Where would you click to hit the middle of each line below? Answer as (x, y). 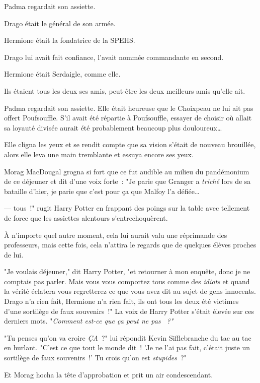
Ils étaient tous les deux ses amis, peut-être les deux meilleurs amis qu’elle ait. (125, 90)
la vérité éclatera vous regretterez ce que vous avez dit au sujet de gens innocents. (130, 291)
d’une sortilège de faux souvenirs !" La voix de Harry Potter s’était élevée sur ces (129, 311)
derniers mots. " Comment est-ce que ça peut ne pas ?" (89, 321)
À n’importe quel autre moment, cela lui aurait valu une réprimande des (116, 235)
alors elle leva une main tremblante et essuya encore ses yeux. (99, 154)
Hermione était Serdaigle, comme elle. (62, 74)
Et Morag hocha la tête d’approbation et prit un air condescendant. (109, 374)
